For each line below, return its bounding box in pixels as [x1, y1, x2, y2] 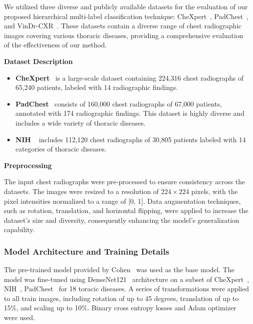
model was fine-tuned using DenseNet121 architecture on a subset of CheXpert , [4, 274, 249, 284]
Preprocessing [4, 160, 52, 170]
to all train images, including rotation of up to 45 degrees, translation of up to [4, 293, 239, 303]
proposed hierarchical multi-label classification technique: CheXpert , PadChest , [4, 11, 249, 21]
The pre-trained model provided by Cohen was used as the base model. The [4, 264, 235, 275]
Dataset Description [4, 56, 73, 66]
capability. [4, 224, 35, 235]
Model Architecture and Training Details [4, 245, 169, 257]
